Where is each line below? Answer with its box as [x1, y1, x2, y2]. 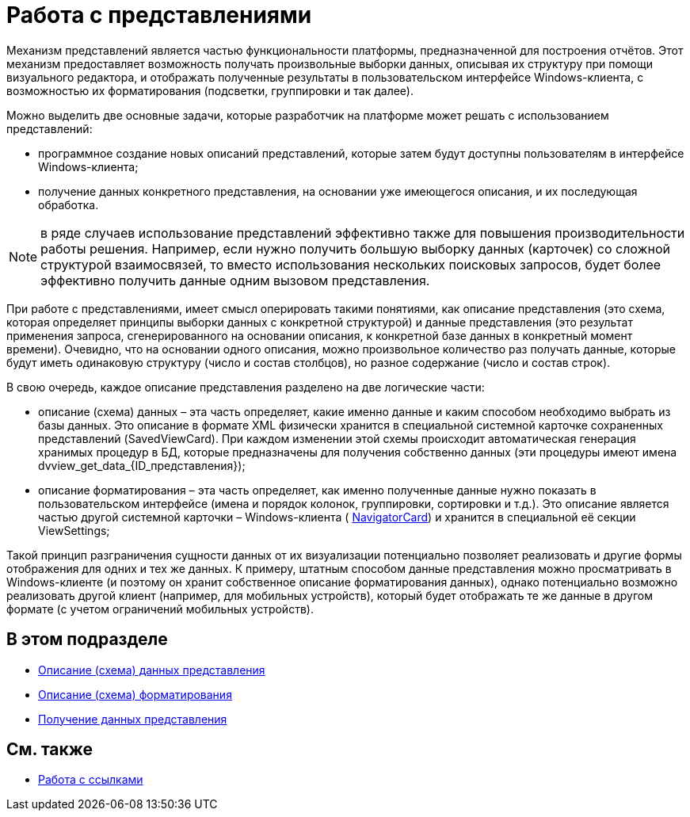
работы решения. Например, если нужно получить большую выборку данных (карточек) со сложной [40, 240, 670, 257]
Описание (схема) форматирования [38, 687, 232, 701]
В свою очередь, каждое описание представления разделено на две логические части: [6, 380, 485, 394]
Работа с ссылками [38, 773, 143, 787]
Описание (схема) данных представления [38, 662, 265, 677]
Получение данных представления [38, 712, 227, 726]
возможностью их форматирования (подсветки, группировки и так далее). [6, 83, 414, 97]
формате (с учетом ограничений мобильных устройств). [6, 601, 314, 616]
